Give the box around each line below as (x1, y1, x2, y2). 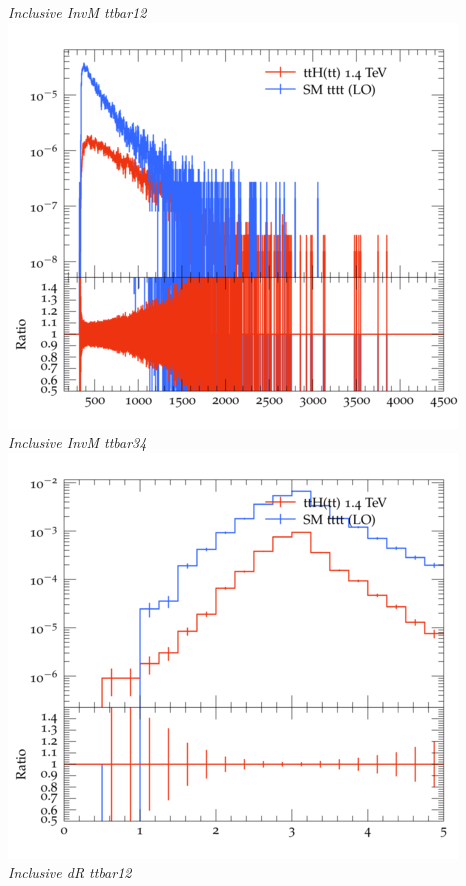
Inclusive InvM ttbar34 (8, 432, 147, 453)
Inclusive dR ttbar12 (8, 862, 132, 883)
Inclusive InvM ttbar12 (8, 2, 147, 22)
